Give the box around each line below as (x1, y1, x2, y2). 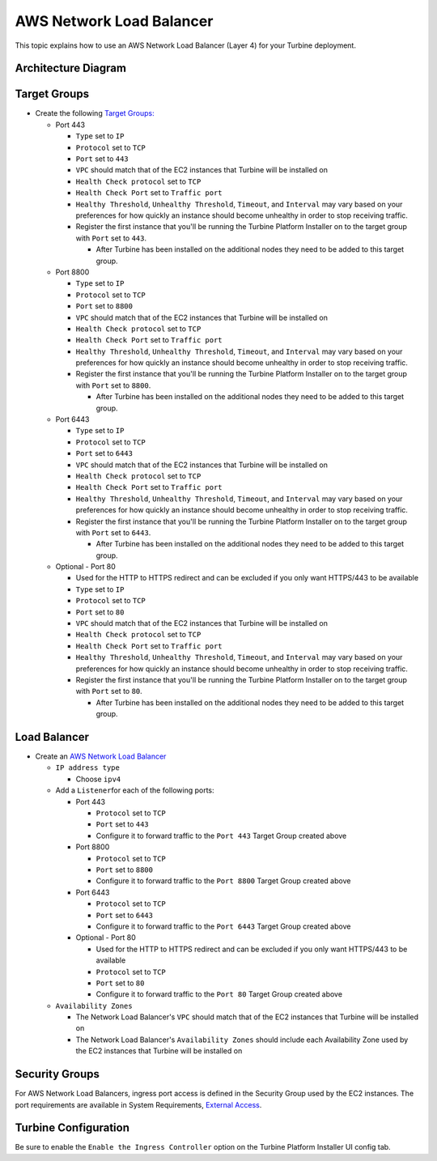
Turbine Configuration (15, 1121, 129, 1135)
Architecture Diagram (15, 62, 127, 75)
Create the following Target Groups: (35, 108, 155, 118)
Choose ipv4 (75, 774, 121, 784)
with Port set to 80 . (75, 687, 143, 696)
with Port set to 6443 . (75, 527, 151, 538)
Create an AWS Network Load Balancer (35, 751, 167, 761)
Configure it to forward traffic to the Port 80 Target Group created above (95, 989, 343, 999)
